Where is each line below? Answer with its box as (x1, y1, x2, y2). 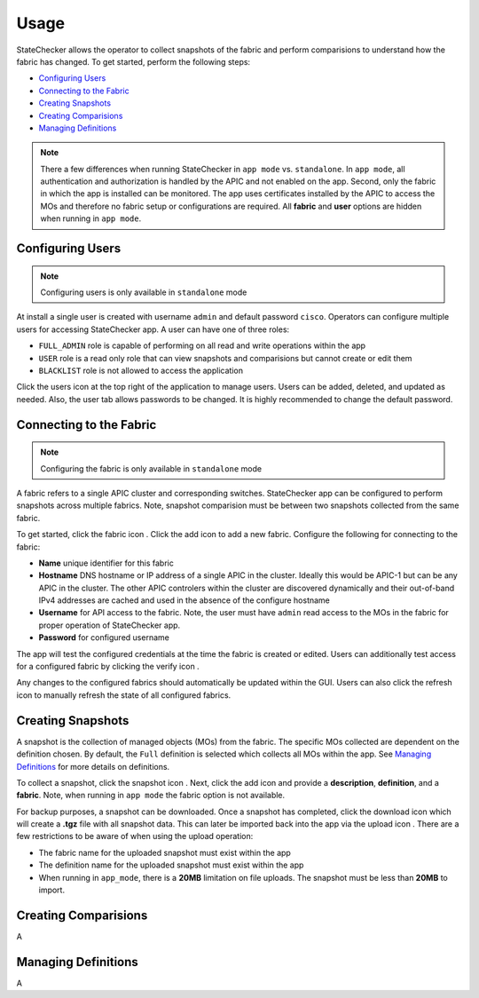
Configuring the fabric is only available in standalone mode (40, 463, 262, 474)
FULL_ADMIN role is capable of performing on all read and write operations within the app (38, 340, 366, 351)
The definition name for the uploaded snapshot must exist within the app (38, 859, 304, 870)
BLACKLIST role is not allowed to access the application (38, 365, 244, 376)
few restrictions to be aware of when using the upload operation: (16, 831, 254, 842)
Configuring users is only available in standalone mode (40, 287, 247, 297)
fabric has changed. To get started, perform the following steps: (16, 56, 251, 67)
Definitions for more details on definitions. (16, 761, 170, 772)
